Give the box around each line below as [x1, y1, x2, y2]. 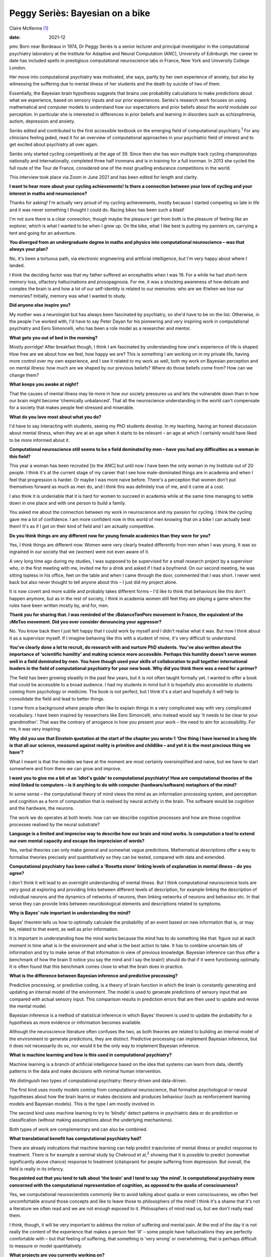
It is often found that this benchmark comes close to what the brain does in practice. [9, 963, 184, 970]
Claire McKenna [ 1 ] [9, 25, 49, 31]
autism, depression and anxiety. [9, 118, 75, 124]
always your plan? [9, 246, 49, 252]
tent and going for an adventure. [9, 230, 76, 236]
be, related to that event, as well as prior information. [9, 926, 119, 932]
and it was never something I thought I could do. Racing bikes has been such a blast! [9, 207, 185, 213]
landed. [9, 262, 25, 268]
